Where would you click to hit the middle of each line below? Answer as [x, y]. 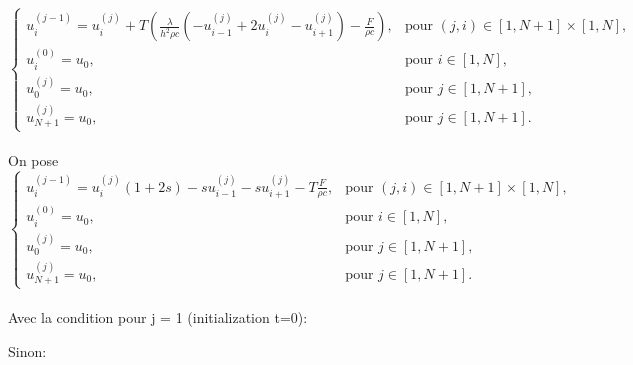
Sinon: [27, 350]
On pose [33, 159]
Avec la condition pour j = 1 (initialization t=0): [158, 317]
